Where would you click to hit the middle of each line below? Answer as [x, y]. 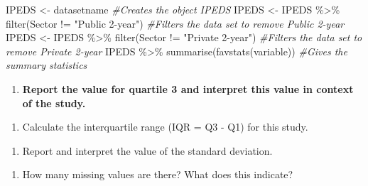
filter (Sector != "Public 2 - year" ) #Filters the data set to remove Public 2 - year [175, 23]
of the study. [54, 103]
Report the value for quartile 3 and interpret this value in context [188, 88]
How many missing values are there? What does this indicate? [158, 174]
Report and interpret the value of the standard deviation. [147, 150]
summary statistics [47, 65]
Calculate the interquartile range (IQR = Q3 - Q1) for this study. [165, 127]
